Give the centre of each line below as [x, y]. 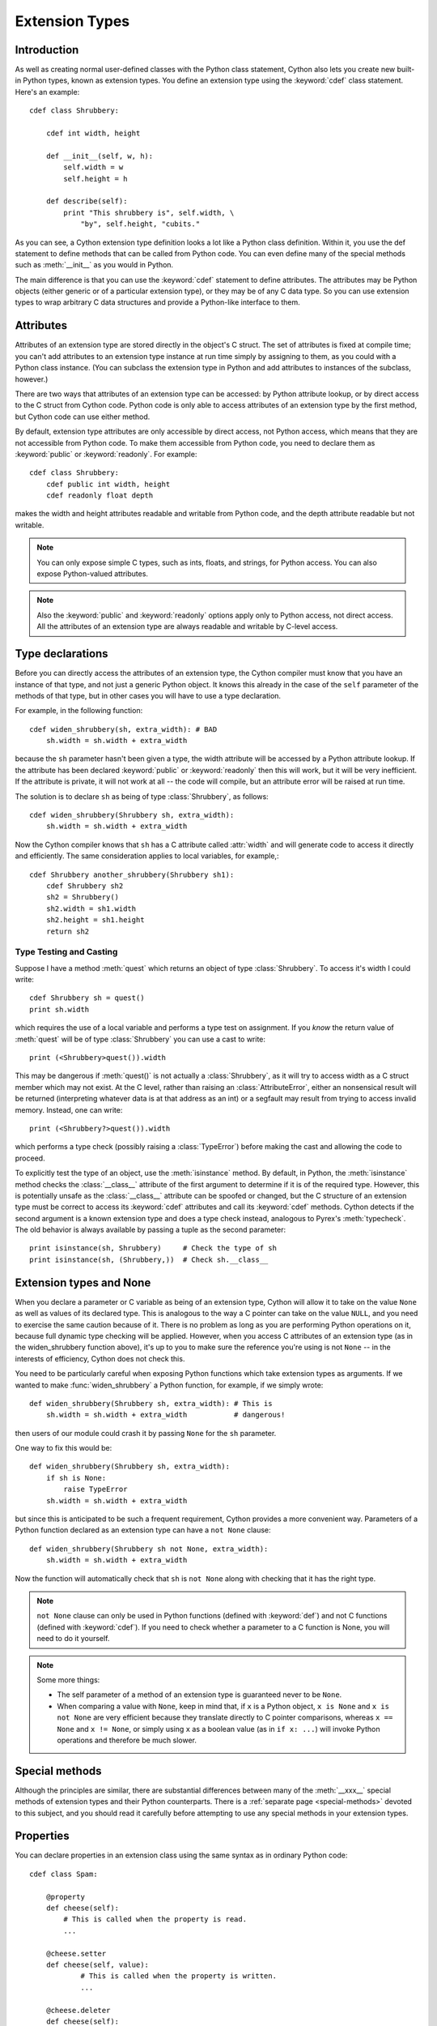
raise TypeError [95, 1490]
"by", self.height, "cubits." [140, 224]
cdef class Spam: [64, 1874]
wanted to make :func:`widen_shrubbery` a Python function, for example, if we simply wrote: [169, 1385]
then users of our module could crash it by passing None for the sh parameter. [146, 1433]
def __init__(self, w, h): [100, 156]
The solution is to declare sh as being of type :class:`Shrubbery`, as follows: [142, 796]
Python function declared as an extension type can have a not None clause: [143, 1530]
